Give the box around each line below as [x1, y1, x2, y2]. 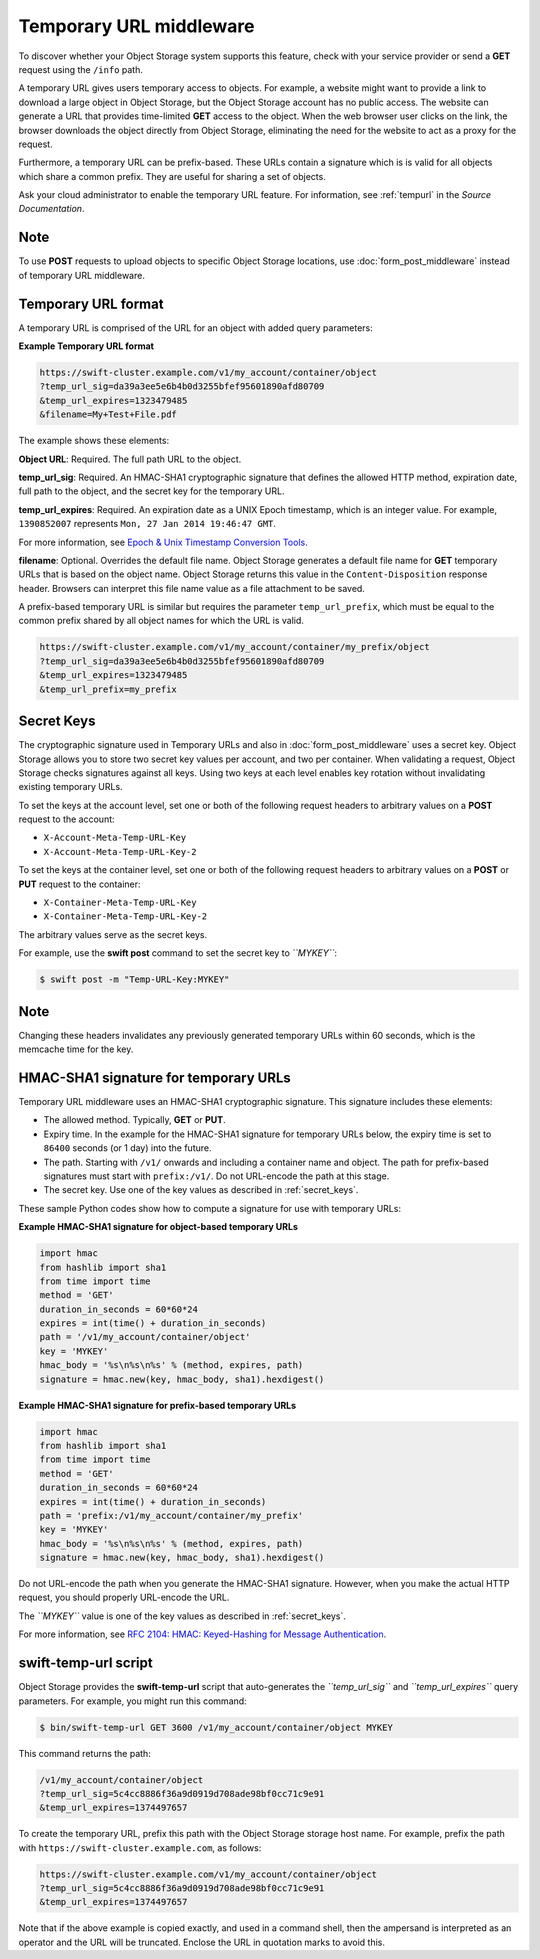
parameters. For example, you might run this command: [18, 1695, 247, 1707]
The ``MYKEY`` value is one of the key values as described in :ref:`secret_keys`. [18, 1610, 347, 1622]
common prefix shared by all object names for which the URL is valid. [18, 615, 305, 627]
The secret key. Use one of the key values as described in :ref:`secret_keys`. [43, 1184, 359, 1196]
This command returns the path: [18, 1747, 152, 1759]
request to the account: [18, 813, 115, 825]
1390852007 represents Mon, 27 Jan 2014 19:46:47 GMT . [18, 518, 277, 530]
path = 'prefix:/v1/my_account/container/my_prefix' [39, 1510, 304, 1521]
